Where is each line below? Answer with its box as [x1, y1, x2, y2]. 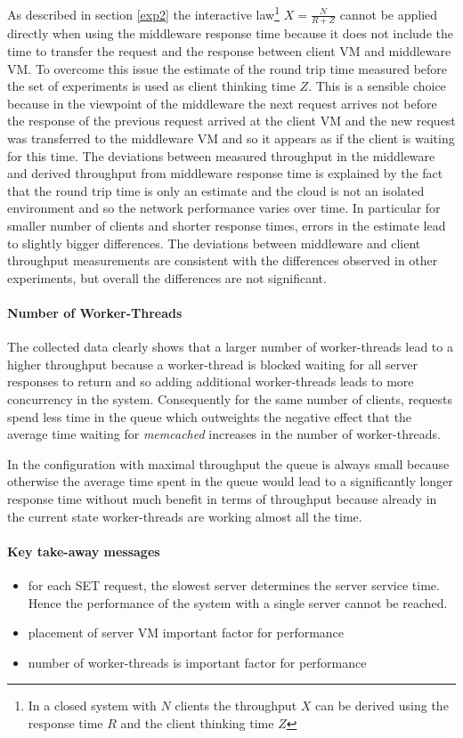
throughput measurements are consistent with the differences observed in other [7, 251, 438, 270]
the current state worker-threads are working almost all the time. [7, 507, 362, 525]
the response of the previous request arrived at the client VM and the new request [7, 111, 456, 130]
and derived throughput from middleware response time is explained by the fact [7, 164, 443, 182]
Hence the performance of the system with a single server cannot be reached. [28, 593, 448, 612]
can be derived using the [315, 696, 449, 715]
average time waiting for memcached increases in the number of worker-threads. [7, 425, 441, 443]
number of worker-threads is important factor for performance [28, 653, 367, 671]
